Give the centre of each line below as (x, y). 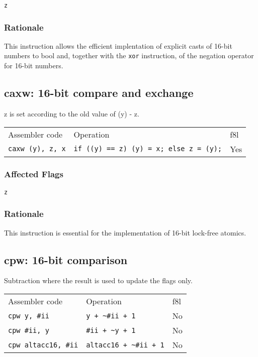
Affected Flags (34, 174)
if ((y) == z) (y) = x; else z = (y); (148, 149)
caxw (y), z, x (37, 149)
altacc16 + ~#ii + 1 (125, 345)
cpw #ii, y (29, 330)
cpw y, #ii (29, 316)
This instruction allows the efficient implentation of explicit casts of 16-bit (118, 45)
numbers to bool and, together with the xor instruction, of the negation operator (129, 55)
